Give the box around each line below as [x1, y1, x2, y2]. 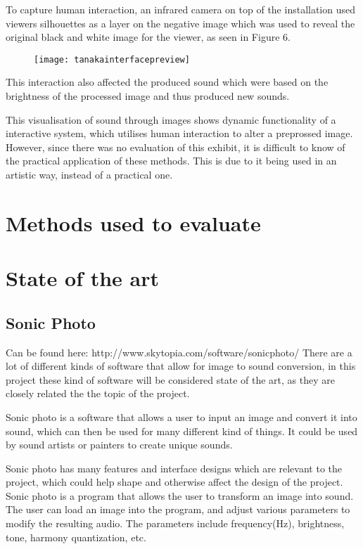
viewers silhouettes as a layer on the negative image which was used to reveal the [6, 15, 355, 30]
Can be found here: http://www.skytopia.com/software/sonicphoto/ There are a [6, 344, 352, 359]
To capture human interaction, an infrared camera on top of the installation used [6, 2, 355, 16]
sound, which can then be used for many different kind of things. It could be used [6, 423, 358, 438]
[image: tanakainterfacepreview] [34, 54, 190, 65]
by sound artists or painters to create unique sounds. [6, 437, 233, 452]
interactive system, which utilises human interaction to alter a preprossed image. [6, 126, 353, 141]
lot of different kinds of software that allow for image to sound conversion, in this [6, 359, 356, 373]
